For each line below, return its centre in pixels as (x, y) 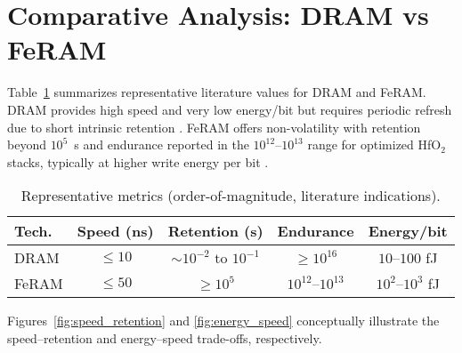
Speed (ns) (115, 231)
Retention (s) (215, 231)
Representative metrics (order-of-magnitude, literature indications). (231, 196)
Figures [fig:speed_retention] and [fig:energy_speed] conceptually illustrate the (223, 321)
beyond (27, 144)
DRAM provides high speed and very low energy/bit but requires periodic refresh (230, 109)
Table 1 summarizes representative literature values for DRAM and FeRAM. (217, 92)
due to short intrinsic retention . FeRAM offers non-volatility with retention (214, 127)
